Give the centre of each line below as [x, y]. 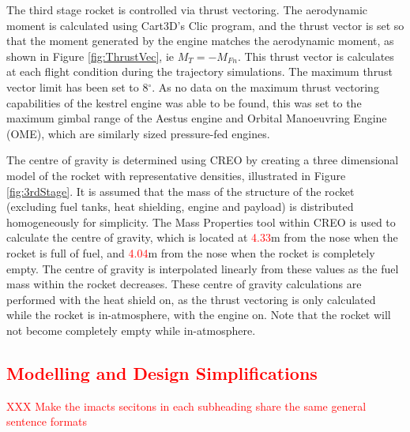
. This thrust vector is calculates [316, 56]
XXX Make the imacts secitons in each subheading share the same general [186, 406]
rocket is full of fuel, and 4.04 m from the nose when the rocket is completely [191, 252]
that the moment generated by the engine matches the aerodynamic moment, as [200, 41]
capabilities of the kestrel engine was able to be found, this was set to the [184, 102]
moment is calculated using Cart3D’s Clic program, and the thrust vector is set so [205, 25]
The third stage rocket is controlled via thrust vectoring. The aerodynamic [187, 9]
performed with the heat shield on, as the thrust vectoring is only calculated [191, 299]
